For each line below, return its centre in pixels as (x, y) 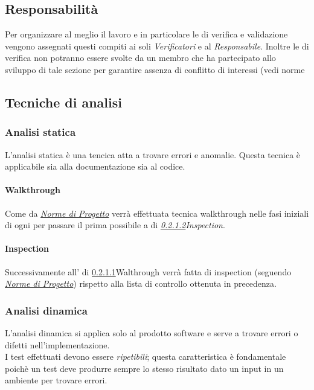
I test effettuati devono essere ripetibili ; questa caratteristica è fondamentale (146, 356)
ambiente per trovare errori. (56, 380)
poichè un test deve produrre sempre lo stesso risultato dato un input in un (144, 368)
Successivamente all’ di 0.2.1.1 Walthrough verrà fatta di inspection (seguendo (148, 271)
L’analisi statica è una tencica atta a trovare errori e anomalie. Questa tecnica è (153, 154)
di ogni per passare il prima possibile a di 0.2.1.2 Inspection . (115, 225)
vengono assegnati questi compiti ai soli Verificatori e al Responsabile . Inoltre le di (157, 46)
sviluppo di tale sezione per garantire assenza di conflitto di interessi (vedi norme (155, 69)
